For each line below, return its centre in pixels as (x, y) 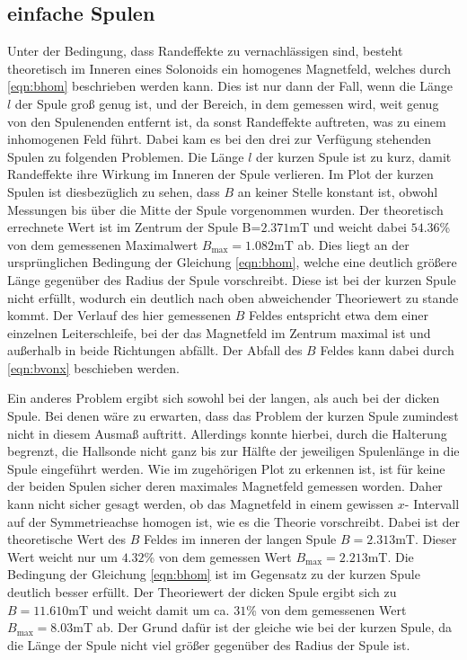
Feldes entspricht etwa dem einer (338, 315)
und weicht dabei (360, 227)
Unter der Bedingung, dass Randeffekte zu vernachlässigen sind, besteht (205, 51)
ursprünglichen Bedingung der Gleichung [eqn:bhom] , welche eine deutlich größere (232, 262)
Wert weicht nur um (62, 556)
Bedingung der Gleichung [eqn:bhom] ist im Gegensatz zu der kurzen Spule (214, 574)
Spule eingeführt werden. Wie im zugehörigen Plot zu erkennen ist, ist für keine (226, 468)
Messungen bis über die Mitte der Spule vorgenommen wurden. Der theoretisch (225, 209)
